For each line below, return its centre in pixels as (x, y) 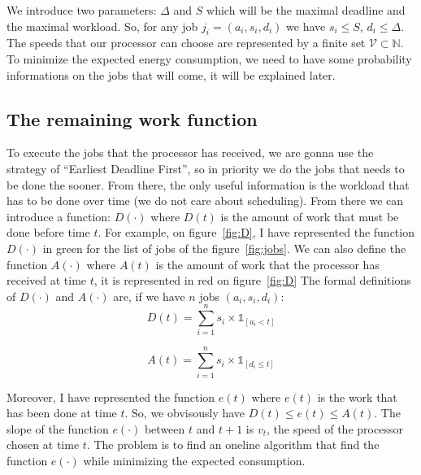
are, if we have (149, 296)
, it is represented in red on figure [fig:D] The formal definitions (252, 280)
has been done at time (62, 413)
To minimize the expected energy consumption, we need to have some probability (209, 58)
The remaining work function (132, 118)
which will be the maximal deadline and (306, 10)
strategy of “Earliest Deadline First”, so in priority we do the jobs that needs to (206, 168)
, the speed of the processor (335, 428)
